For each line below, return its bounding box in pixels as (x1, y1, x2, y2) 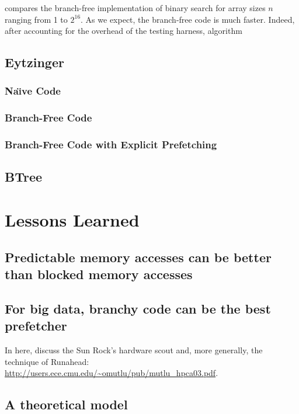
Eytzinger (5, 53, 64, 71)
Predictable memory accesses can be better (5, 248, 272, 266)
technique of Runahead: (5, 355, 89, 367)
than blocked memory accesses (5, 265, 193, 283)
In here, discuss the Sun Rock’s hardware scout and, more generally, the (5, 344, 263, 356)
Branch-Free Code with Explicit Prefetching (5, 137, 217, 152)
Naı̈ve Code (5, 84, 61, 98)
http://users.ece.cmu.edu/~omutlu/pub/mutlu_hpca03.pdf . (5, 367, 218, 379)
